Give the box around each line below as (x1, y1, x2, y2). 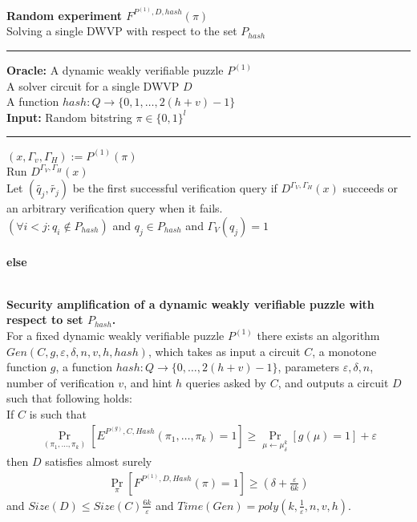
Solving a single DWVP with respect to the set (6, 22, 237, 39)
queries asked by (185, 374, 266, 390)
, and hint (123, 374, 172, 390)
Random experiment (6, 6, 122, 23)
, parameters (277, 358, 339, 375)
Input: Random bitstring (6, 108, 132, 125)
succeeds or (342, 180, 399, 196)
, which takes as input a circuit (148, 342, 301, 359)
